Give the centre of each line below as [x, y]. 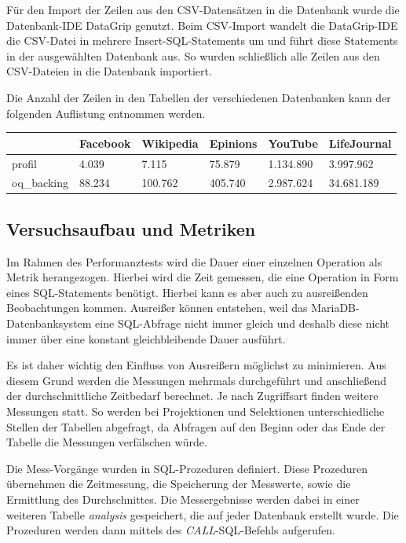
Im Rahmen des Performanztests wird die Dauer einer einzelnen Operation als [194, 261]
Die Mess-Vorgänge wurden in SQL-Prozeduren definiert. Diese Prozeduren [187, 468]
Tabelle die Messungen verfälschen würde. [107, 442]
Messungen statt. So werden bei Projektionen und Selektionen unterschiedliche [196, 411]
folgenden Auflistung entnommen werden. [106, 113]
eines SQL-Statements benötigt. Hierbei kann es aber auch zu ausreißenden [187, 292]
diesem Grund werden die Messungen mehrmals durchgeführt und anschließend [197, 380]
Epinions [233, 143]
